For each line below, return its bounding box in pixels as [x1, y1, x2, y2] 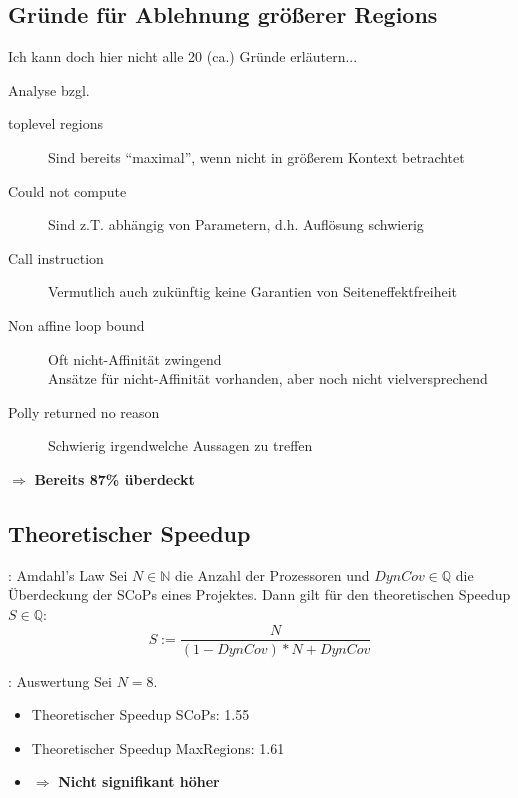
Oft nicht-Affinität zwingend [48, 348, 222, 369]
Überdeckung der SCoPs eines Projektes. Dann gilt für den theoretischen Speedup [8, 584, 511, 605]
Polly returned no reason [8, 401, 160, 422]
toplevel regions [8, 113, 104, 134]
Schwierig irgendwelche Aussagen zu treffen [48, 435, 313, 456]
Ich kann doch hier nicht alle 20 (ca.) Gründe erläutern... [8, 46, 358, 67]
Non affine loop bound [8, 314, 145, 335]
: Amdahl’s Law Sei [8, 564, 128, 585]
